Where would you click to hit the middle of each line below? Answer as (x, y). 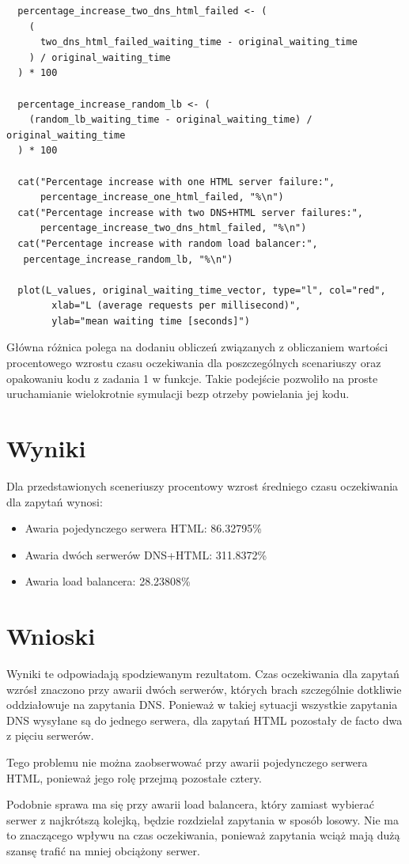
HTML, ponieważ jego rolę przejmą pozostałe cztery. (134, 777)
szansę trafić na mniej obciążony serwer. (103, 851)
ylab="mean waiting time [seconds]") (151, 321)
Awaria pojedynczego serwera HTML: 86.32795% (143, 528)
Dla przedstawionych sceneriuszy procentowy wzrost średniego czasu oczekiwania (203, 485)
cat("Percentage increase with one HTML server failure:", (176, 182)
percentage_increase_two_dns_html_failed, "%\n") (173, 228)
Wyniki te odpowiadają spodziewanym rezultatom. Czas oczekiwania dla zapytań (203, 674)
